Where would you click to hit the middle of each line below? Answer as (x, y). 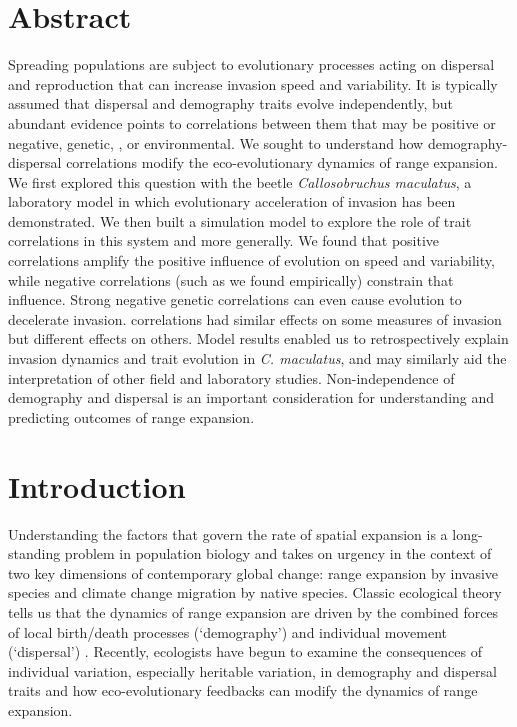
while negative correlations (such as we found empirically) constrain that (231, 279)
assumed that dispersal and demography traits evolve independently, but (231, 103)
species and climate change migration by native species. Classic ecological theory (255, 592)
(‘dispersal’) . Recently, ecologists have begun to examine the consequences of (245, 651)
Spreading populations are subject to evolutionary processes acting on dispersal (251, 64)
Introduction (97, 485)
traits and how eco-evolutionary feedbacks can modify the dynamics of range (243, 690)
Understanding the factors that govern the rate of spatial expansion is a (228, 533)
